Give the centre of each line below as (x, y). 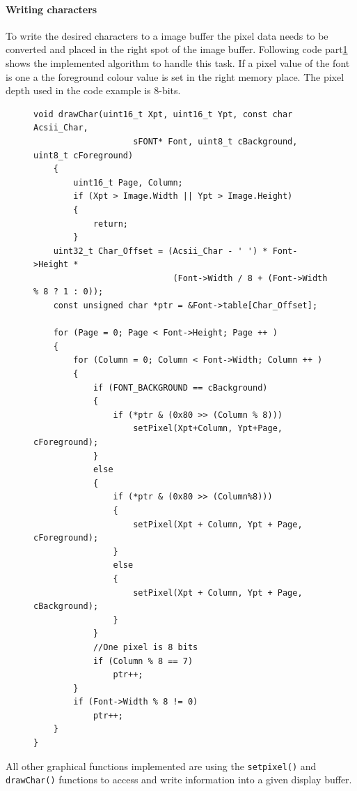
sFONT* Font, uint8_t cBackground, (215, 141)
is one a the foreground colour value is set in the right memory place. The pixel (175, 76)
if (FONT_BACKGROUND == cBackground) (180, 387)
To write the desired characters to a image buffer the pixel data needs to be (167, 35)
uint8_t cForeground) (84, 155)
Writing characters (51, 9)
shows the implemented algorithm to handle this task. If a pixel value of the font (178, 62)
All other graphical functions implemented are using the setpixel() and (161, 766)
